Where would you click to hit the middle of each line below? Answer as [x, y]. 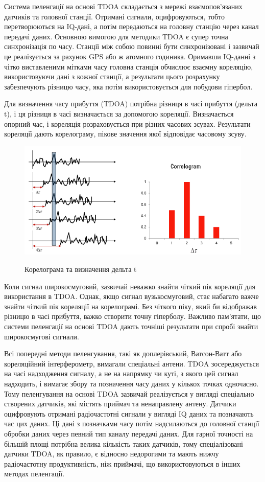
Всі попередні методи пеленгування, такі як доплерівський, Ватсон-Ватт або [123, 353]
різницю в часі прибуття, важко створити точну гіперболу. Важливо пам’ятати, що [133, 316]
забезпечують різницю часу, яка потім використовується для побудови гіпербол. [128, 86]
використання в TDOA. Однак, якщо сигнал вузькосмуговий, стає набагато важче [131, 296]
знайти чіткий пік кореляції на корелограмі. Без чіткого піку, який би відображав [130, 306]
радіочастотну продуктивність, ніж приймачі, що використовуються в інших [122, 463]
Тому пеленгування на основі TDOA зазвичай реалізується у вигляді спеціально [129, 393]
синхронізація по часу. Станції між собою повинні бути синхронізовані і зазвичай [132, 46]
